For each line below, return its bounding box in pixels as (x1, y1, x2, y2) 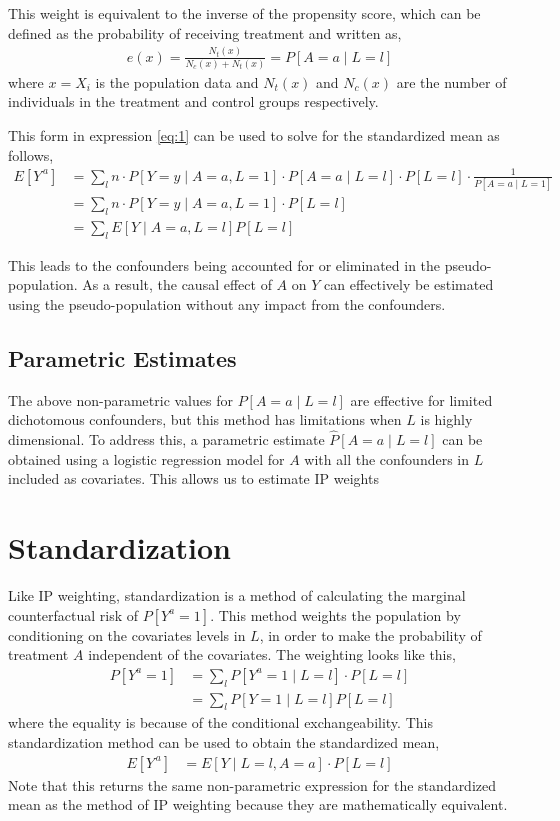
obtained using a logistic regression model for (8, 448, 285, 469)
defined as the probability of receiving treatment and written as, (8, 22, 402, 43)
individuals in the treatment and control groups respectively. (8, 91, 379, 112)
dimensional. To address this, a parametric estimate (8, 429, 325, 450)
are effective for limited (350, 389, 493, 410)
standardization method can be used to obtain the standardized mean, (8, 732, 440, 753)
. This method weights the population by (210, 604, 461, 625)
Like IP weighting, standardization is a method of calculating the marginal (8, 585, 466, 606)
